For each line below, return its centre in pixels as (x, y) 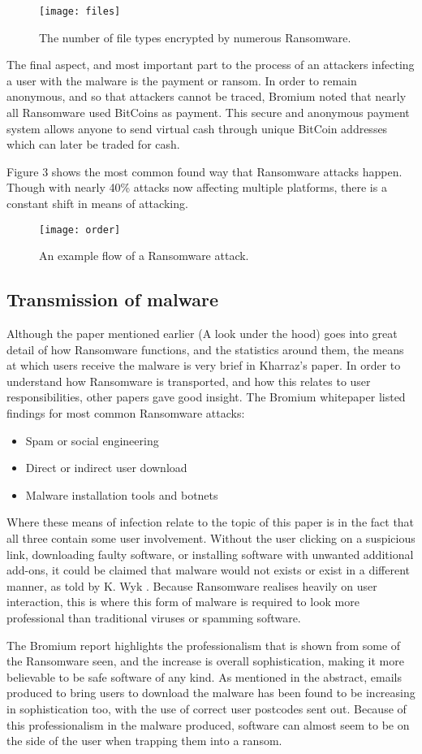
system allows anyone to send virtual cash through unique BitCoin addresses (197, 128)
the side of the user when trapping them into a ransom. (144, 741)
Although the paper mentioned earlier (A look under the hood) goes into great (202, 334)
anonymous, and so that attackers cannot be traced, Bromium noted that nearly (207, 96)
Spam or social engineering (92, 440)
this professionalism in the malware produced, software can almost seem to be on (208, 724)
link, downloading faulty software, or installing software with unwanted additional (210, 554)
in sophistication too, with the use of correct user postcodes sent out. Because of (207, 708)
